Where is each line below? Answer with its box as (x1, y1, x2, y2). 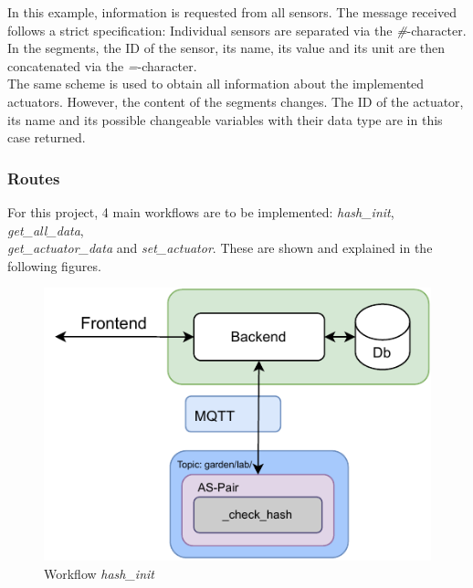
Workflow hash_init (44, 563, 154, 583)
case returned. (7, 128, 86, 147)
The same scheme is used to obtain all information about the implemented (7, 74, 425, 93)
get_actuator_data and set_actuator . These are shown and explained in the (7, 238, 433, 257)
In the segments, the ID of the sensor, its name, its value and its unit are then (7, 38, 446, 58)
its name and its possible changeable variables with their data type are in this (7, 110, 443, 129)
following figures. (7, 256, 101, 275)
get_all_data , (7, 220, 84, 239)
